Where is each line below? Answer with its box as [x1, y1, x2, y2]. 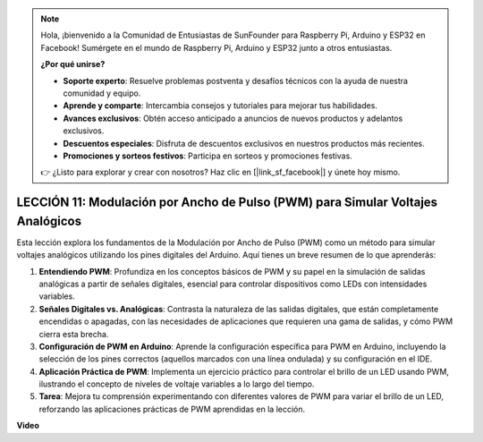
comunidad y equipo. [63, 88, 141, 98]
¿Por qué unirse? [40, 59, 106, 70]
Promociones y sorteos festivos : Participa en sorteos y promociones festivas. [63, 150, 352, 161]
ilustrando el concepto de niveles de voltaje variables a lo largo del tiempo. [38, 378, 315, 389]
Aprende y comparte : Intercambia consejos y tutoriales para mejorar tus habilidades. [63, 100, 377, 111]
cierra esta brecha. [38, 328, 109, 339]
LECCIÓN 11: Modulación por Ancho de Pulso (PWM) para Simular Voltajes [16, 195, 438, 210]
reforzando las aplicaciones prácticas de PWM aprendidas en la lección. [38, 404, 306, 414]
